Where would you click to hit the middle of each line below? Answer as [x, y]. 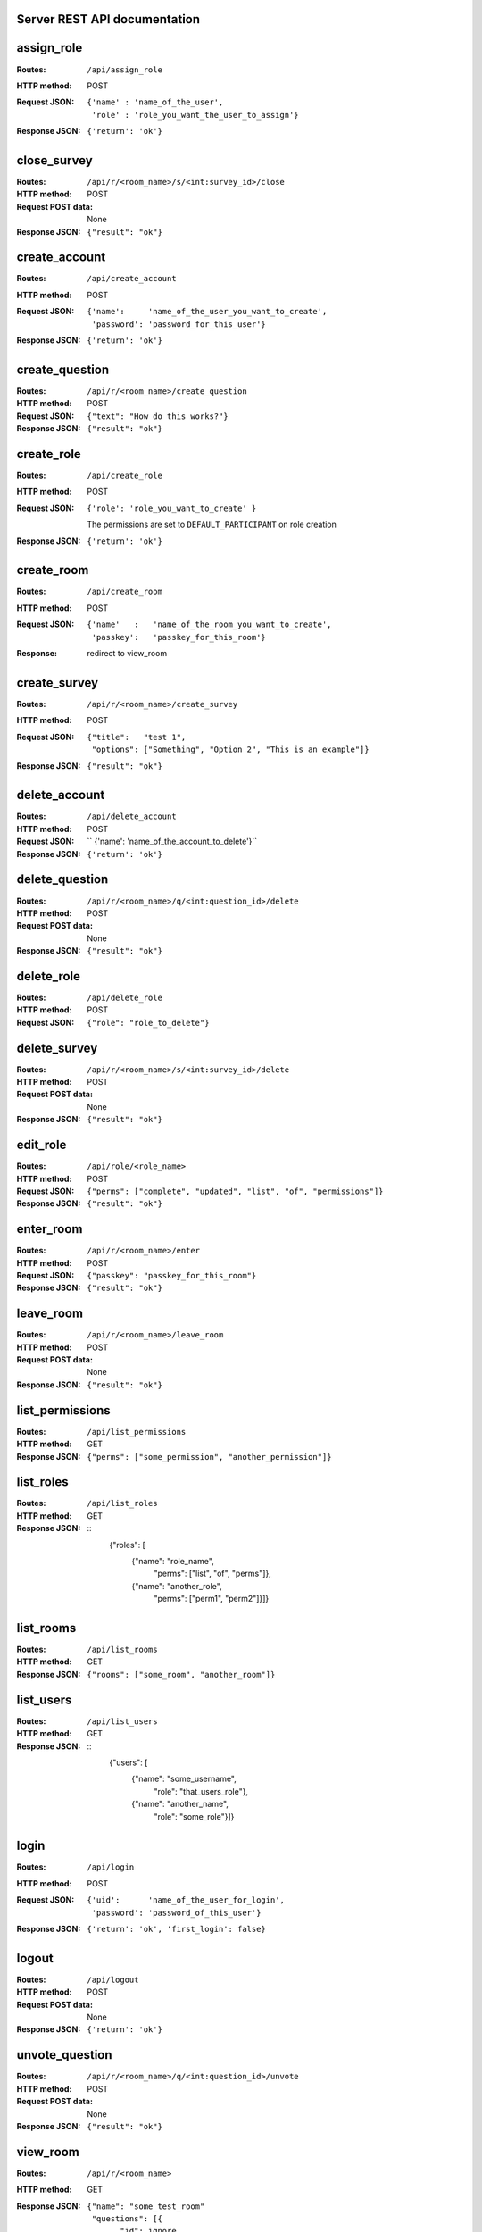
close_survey [54, 160]
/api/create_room [125, 592]
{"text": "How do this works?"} [158, 416]
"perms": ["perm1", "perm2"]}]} [212, 1599]
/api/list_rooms [122, 1650]
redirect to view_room [127, 654]
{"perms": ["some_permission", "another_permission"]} [209, 1457]
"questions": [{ [127, 2218]
